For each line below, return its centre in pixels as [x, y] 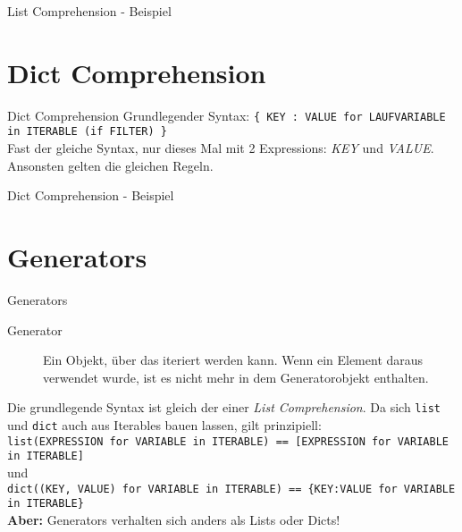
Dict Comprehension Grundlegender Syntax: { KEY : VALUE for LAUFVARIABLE [227, 115]
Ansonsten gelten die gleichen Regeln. [110, 165]
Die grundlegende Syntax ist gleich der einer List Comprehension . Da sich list [224, 407]
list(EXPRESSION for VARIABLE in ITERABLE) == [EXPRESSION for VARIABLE [228, 441]
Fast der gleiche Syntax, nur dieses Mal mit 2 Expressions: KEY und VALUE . [221, 148]
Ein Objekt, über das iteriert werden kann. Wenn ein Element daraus [233, 360]
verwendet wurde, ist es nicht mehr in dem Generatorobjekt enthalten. [236, 377]
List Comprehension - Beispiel [89, 11]
